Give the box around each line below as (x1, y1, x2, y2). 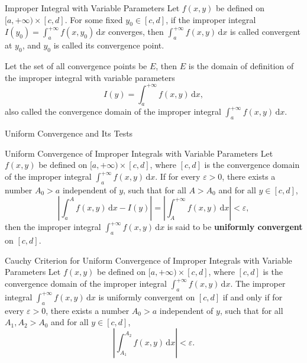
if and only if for (222, 290, 283, 303)
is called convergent (230, 25, 301, 38)
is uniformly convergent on (98, 290, 195, 303)
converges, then (108, 25, 164, 38)
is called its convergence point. (53, 39, 164, 51)
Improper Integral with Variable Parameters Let (5, 2, 180, 14)
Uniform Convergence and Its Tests (5, 127, 133, 140)
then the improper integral (5, 221, 101, 233)
